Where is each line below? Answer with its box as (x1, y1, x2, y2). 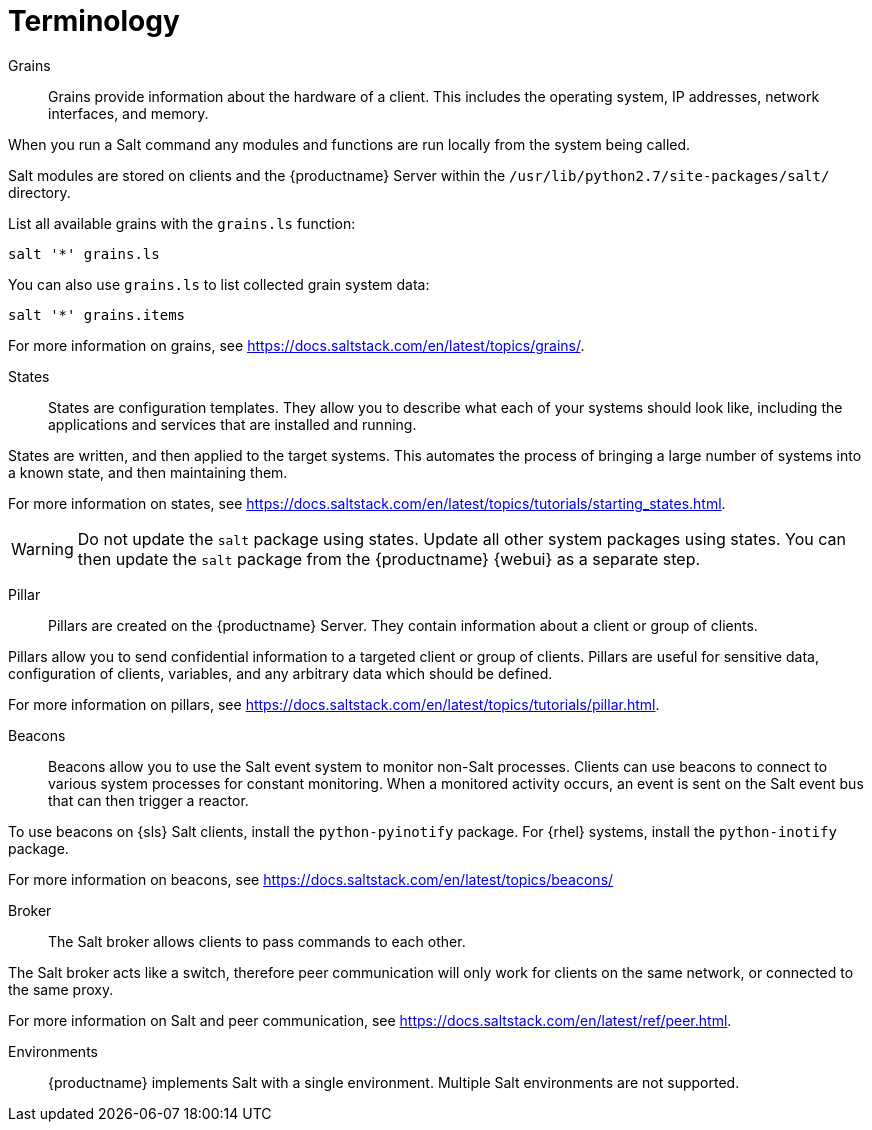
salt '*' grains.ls (8, 245, 160, 262)
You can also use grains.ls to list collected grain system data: (8, 275, 430, 293)
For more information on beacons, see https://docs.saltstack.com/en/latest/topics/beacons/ (8, 870, 614, 888)
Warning (11, 538, 74, 559)
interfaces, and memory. (48, 104, 209, 122)
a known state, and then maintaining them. (8, 463, 288, 481)
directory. (8, 183, 71, 201)
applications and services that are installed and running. (48, 415, 417, 433)
